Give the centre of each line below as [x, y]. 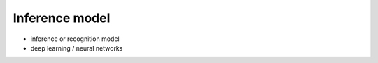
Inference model [62, 18]
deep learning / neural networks [77, 48]
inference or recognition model [75, 39]
